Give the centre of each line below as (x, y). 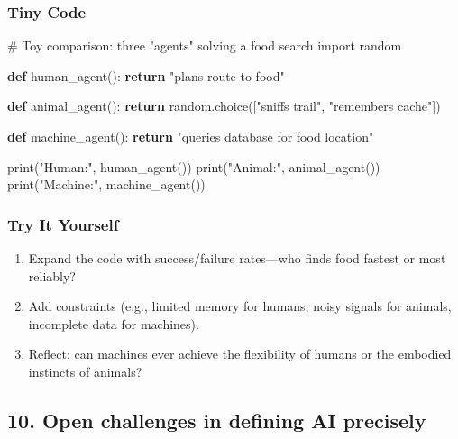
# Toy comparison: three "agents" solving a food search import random (205, 46)
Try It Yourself (63, 224)
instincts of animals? (85, 371)
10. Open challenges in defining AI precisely (217, 420)
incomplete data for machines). (114, 323)
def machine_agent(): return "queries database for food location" (191, 136)
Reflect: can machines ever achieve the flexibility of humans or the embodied (240, 354)
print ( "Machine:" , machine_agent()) (106, 184)
